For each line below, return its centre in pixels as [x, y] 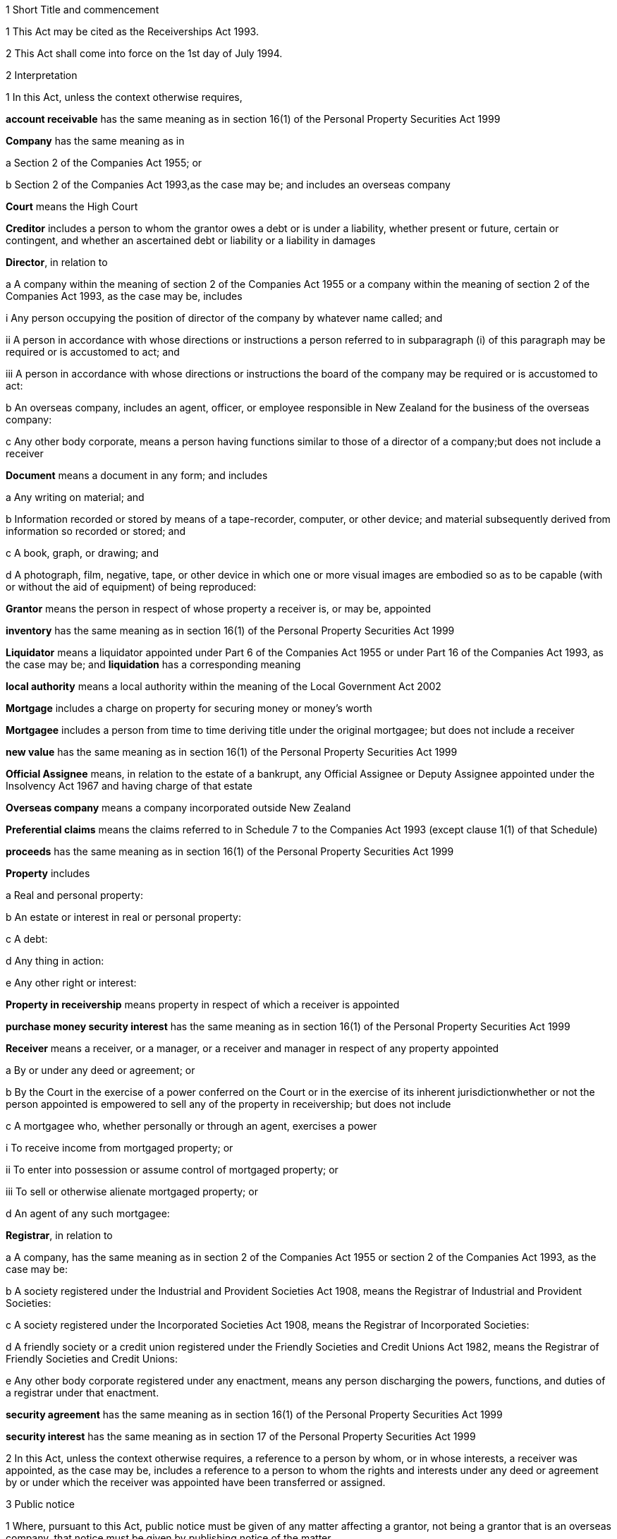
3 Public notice [40, 1504]
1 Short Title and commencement [83, 10]
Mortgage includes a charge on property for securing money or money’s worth [189, 708]
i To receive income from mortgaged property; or [120, 1148]
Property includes [48, 873]
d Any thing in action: [55, 961]
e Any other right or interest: [71, 983]
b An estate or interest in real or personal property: [123, 917]
